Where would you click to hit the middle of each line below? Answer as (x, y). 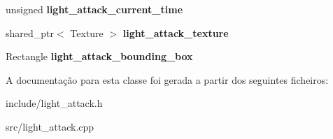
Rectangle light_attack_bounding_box (99, 56)
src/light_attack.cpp (50, 126)
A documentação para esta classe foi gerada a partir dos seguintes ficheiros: (167, 79)
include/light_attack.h (54, 103)
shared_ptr (30, 32)
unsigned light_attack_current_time (94, 9)
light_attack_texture (176, 32)
